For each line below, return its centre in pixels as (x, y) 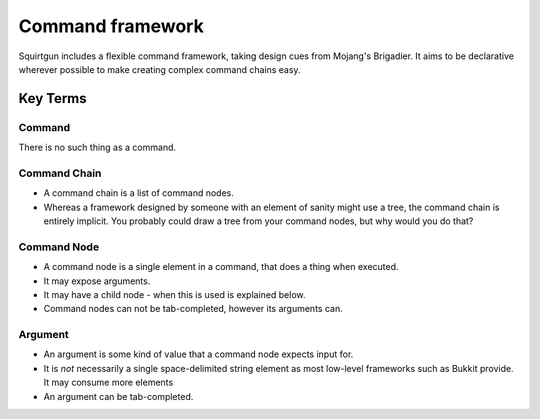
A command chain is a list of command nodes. (139, 193)
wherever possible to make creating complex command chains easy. (159, 69)
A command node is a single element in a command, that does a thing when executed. (221, 267)
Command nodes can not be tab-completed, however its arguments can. (193, 309)
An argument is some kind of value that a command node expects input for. (198, 354)
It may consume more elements (108, 382)
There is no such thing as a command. (97, 147)
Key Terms (52, 98)
